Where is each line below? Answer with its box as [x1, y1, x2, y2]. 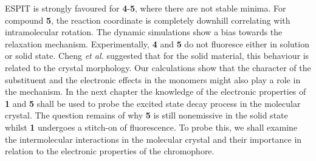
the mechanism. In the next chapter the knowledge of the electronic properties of [5, 85, 306, 98]
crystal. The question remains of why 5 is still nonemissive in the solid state [5, 109, 288, 122]
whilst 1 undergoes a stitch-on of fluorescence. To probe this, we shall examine [5, 120, 298, 133]
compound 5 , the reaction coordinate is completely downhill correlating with [5, 13, 290, 26]
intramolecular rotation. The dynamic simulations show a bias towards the [5, 26, 283, 38]
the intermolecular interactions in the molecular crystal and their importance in [5, 132, 302, 145]
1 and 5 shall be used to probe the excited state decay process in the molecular [5, 97, 301, 109]
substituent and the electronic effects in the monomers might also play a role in [5, 73, 301, 86]
